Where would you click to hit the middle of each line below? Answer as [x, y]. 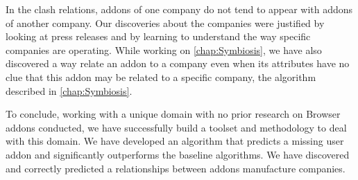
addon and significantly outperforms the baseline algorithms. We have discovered [178, 154]
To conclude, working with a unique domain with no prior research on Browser [173, 114]
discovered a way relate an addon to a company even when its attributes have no [178, 63]
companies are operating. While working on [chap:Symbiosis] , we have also [164, 49]
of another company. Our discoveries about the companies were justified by [165, 22]
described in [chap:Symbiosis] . [69, 90]
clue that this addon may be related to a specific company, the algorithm [161, 76]
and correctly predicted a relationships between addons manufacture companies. [176, 168]
